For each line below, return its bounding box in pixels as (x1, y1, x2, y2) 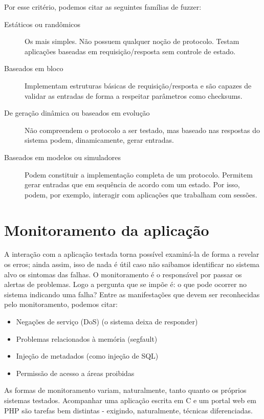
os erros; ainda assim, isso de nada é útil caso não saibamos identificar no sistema (4, 259, 260, 270)
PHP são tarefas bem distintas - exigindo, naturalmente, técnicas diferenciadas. (4, 405, 253, 415)
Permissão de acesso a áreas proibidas (16, 367, 135, 378)
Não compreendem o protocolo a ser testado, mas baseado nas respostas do (25, 124, 260, 135)
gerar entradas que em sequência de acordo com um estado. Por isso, (25, 179, 240, 190)
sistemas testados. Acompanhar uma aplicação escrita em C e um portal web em (4, 394, 256, 405)
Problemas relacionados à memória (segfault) (16, 333, 158, 344)
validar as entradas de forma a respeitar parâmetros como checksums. (25, 90, 243, 101)
